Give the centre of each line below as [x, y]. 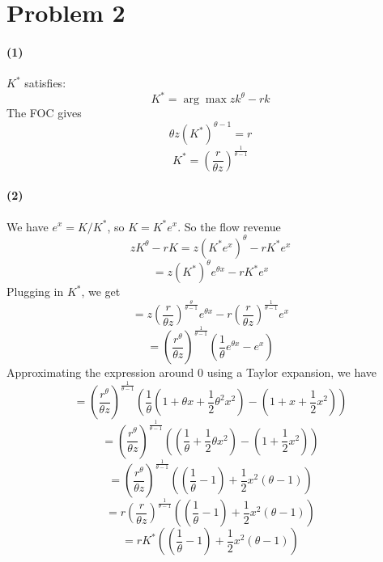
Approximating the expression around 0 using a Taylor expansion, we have [192, 372]
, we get [101, 292]
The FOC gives [44, 113]
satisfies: [45, 83]
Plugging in [35, 292]
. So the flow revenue [229, 226]
